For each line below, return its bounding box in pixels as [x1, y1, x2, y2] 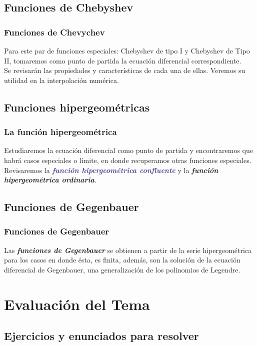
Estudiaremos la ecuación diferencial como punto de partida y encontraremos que [4, 145, 253, 155]
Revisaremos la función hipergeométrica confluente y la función [4, 164, 218, 175]
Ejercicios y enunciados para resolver [4, 328, 199, 343]
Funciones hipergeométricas [4, 99, 150, 114]
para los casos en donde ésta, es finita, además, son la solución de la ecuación [4, 254, 240, 265]
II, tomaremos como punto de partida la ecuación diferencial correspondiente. [4, 55, 241, 65]
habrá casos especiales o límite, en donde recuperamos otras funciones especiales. [4, 154, 251, 165]
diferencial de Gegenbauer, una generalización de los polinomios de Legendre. [4, 264, 240, 274]
